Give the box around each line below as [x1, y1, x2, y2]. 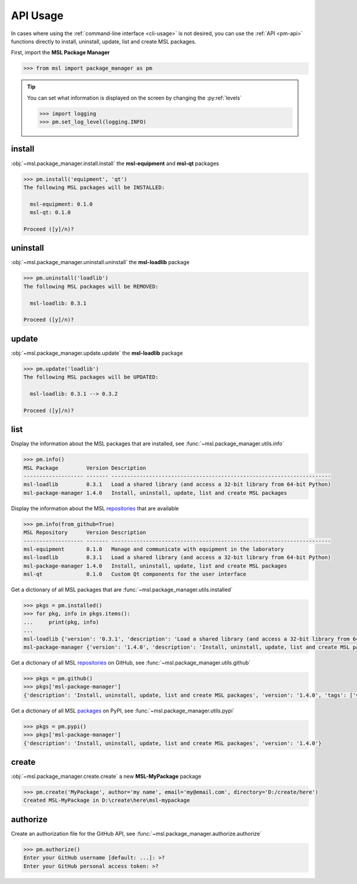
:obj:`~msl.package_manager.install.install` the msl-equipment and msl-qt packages [11, 160, 220, 167]
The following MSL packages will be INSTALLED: [23, 184, 165, 191]
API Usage [11, 9, 64, 22]
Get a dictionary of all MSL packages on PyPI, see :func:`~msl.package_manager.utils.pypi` [11, 707, 234, 714]
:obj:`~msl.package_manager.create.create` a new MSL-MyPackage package [11, 773, 202, 780]
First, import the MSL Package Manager [11, 49, 110, 56]
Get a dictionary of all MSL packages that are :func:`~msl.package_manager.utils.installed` [11, 586, 233, 593]
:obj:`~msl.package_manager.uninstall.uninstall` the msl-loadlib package [11, 259, 190, 266]
